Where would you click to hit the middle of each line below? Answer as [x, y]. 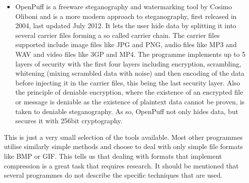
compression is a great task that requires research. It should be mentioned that [121, 165]
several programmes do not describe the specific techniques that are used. [113, 175]
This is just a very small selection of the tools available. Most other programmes [123, 137]
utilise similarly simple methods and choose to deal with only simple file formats [124, 146]
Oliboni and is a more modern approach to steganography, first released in [126, 16]
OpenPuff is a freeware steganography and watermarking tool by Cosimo [124, 6]
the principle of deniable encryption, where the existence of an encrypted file [129, 92]
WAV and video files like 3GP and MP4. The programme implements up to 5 [130, 54]
